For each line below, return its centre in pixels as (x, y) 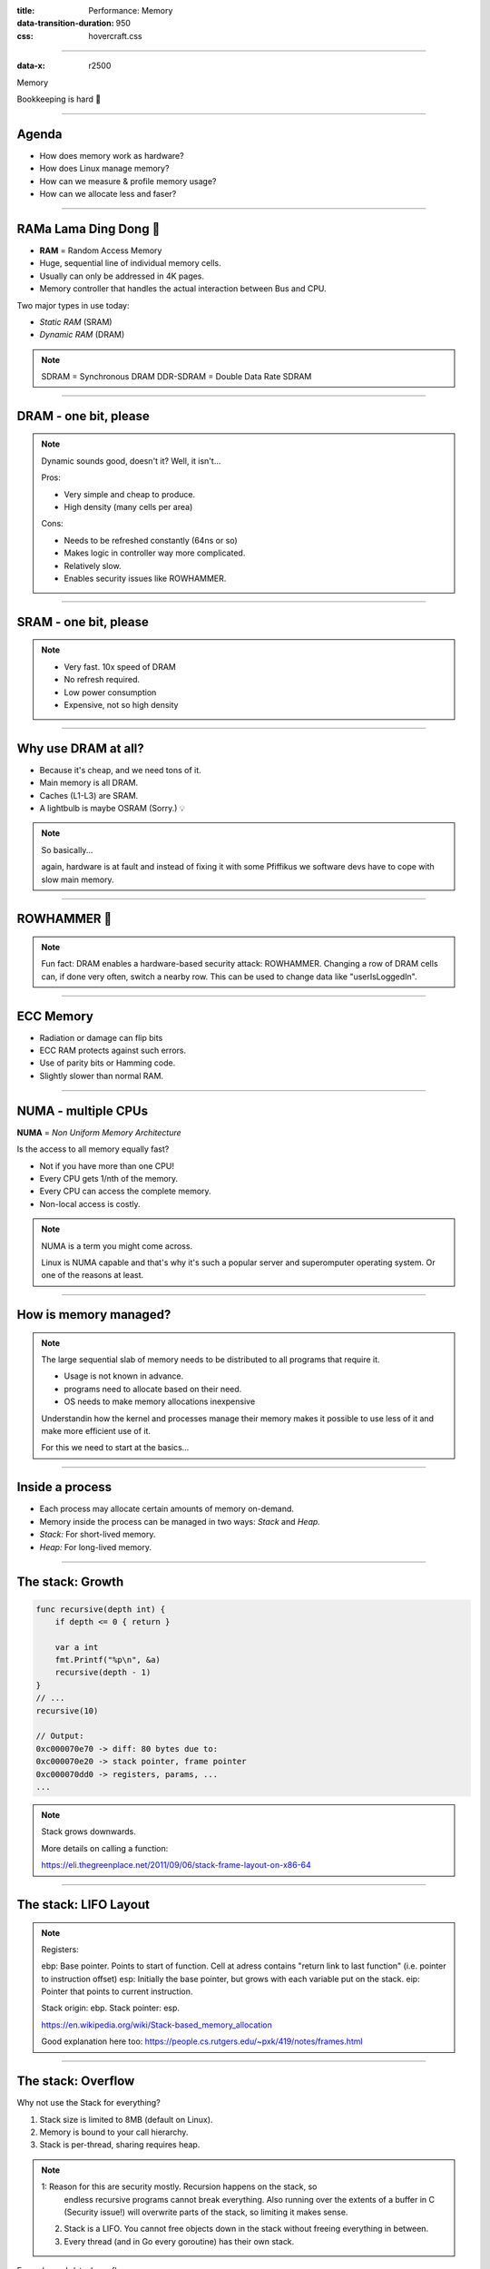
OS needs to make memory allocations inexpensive (160, 1401)
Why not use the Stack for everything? (88, 2103)
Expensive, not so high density (121, 704)
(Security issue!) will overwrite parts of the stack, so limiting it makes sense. (206, 2212)
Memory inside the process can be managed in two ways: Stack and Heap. (180, 1521)
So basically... (67, 850)
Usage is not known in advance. (124, 1376)
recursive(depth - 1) (103, 1673)
